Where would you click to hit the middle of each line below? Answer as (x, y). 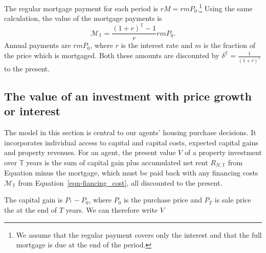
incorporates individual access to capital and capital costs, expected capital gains (131, 142)
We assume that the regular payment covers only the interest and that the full (139, 234)
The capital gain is (34, 200)
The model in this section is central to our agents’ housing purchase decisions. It (130, 132)
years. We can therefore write (112, 210)
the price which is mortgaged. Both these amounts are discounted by (112, 55)
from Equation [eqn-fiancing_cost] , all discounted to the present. (120, 182)
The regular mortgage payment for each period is (81, 8)
